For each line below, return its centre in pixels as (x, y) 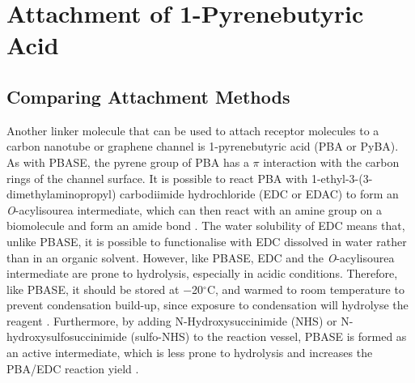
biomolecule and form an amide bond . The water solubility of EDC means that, (206, 226)
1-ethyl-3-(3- (342, 178)
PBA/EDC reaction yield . (73, 368)
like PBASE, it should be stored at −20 (105, 289)
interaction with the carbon (331, 162)
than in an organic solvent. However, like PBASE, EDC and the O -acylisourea (201, 257)
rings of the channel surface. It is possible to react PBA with (157, 178)
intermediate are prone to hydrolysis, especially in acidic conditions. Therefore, (202, 273)
